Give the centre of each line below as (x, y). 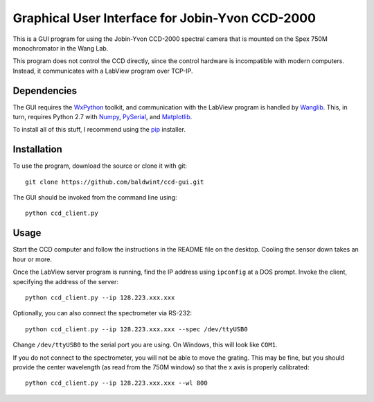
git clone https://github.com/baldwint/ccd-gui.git (115, 182)
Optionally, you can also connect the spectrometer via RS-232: (102, 313)
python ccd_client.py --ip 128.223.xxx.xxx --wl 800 (116, 383)
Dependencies (45, 90)
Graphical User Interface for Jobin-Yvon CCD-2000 (164, 18)
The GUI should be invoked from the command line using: (95, 198)
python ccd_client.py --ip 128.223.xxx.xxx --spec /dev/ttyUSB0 (137, 329)
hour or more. (32, 259)
